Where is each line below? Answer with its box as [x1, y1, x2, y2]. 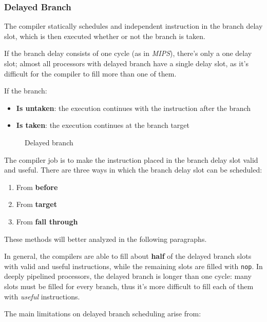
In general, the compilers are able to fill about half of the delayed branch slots [4, 251, 252, 261]
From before [16, 181, 58, 192]
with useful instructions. [4, 291, 80, 301]
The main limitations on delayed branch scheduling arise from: [4, 308, 201, 319]
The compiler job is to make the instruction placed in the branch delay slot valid [4, 154, 258, 165]
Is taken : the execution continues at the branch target [16, 120, 190, 130]
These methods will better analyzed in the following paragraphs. [4, 233, 207, 244]
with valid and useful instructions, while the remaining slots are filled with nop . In [4, 260, 263, 271]
